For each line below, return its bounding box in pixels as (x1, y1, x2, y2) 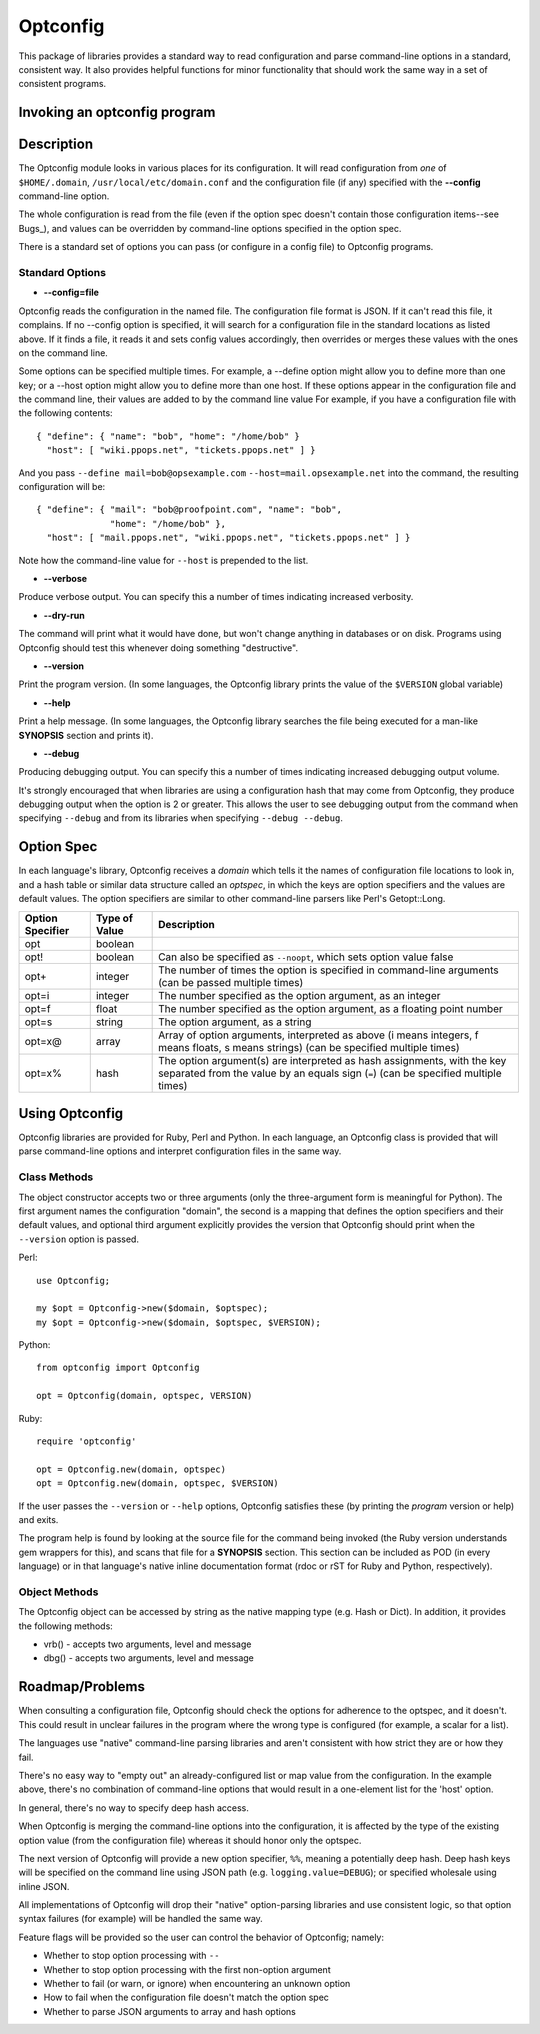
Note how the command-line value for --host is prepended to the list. (18, 554, 309, 566)
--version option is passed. (18, 1233, 140, 1245)
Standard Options (18, 265, 107, 279)
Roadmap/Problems (18, 1678, 145, 1695)
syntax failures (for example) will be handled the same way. (18, 1913, 264, 1925)
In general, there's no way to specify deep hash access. (18, 1801, 249, 1814)
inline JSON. (18, 1880, 70, 1892)
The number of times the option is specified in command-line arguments (158, 963, 499, 977)
